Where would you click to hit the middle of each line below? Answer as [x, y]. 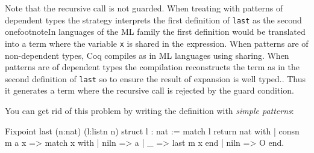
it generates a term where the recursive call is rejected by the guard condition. [149, 90]
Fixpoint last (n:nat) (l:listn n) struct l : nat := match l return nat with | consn [152, 130]
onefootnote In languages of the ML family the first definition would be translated [155, 31]
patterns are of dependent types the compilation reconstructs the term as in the [152, 67]
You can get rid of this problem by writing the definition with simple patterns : [149, 110]
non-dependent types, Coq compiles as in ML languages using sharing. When [147, 55]
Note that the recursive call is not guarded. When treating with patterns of [144, 8]
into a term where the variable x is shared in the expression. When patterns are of [157, 43]
